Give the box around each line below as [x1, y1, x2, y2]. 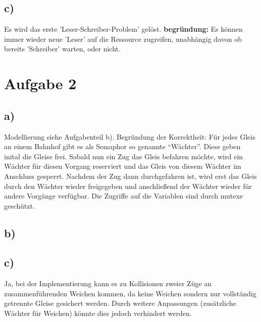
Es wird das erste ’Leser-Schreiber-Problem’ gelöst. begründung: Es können [4, 24, 243, 34]
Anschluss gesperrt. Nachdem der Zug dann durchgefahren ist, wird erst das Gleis [4, 170, 257, 181]
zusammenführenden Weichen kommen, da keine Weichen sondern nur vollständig [4, 288, 256, 298]
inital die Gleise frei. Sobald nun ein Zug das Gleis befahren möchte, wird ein [4, 151, 243, 161]
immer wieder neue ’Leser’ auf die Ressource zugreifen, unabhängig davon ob [4, 33, 242, 44]
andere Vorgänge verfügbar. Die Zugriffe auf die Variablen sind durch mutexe [4, 190, 243, 201]
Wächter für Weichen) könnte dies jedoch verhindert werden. [4, 308, 192, 318]
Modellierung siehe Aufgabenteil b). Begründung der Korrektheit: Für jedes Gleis [4, 131, 255, 142]
